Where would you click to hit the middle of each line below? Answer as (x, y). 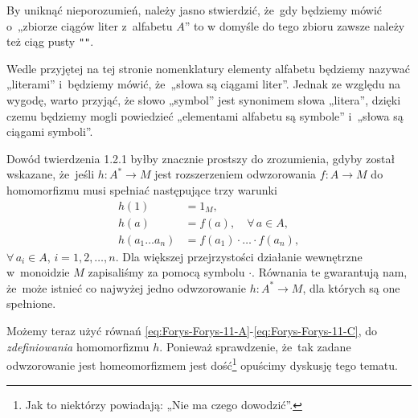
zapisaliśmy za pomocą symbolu (166, 272)
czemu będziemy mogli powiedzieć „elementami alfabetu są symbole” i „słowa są (205, 115)
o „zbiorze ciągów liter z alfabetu (90, 25)
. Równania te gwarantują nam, (330, 272)
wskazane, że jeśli (51, 174)
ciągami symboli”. (50, 131)
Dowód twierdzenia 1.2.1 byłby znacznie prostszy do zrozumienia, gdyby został (201, 158)
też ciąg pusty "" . (50, 41)
